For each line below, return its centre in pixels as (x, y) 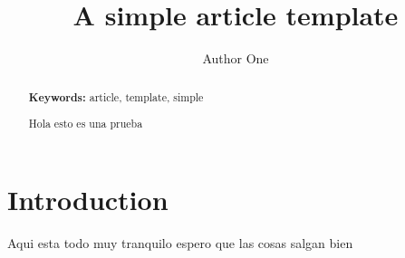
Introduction (88, 199)
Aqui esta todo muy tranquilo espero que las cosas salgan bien (180, 242)
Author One (236, 58)
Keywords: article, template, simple (116, 97)
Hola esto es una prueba (86, 124)
